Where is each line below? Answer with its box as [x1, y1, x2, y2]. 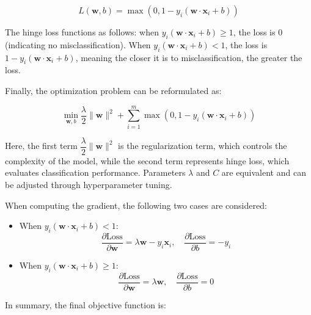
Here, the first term [5, 139, 78, 152]
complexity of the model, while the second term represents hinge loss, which [5, 154, 290, 167]
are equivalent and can [221, 166, 306, 179]
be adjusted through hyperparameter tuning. [5, 178, 172, 190]
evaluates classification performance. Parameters [5, 166, 186, 179]
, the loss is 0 [233, 26, 283, 38]
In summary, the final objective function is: [5, 298, 166, 311]
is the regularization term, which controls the [118, 139, 287, 152]
